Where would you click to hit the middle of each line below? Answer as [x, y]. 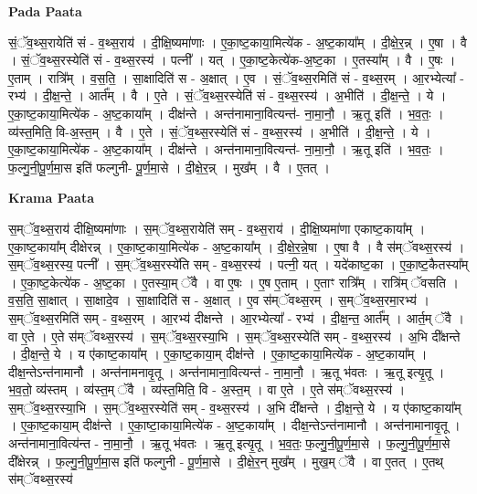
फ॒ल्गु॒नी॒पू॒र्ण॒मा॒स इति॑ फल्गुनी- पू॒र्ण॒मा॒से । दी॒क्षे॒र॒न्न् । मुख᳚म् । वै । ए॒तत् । [169, 167]
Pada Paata [45, 11]
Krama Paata [51, 198]
